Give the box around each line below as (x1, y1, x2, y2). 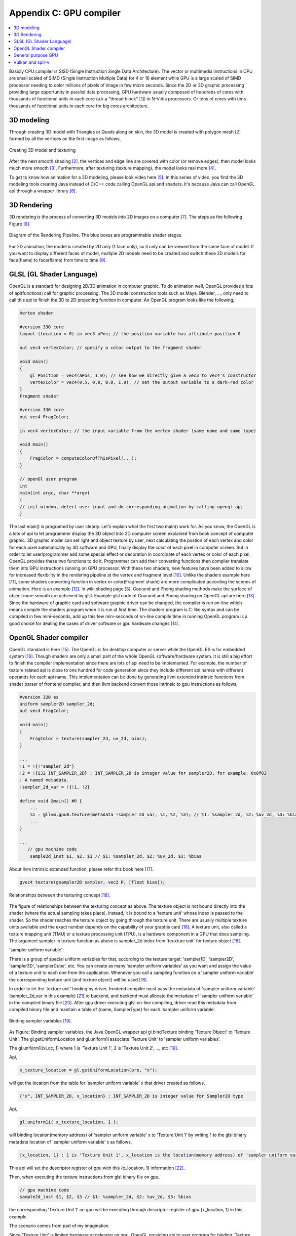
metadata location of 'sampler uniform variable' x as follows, (9, 1139, 132, 1145)
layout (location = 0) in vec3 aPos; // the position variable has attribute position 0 (19, 331, 241, 337)
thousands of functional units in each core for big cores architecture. (9, 103, 149, 109)
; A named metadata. (19, 777, 69, 783)
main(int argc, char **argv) (19, 490, 90, 496)
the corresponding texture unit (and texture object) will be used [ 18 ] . (9, 976, 148, 982)
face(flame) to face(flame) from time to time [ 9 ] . (9, 257, 107, 263)
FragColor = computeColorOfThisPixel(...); (30, 455, 137, 461)
